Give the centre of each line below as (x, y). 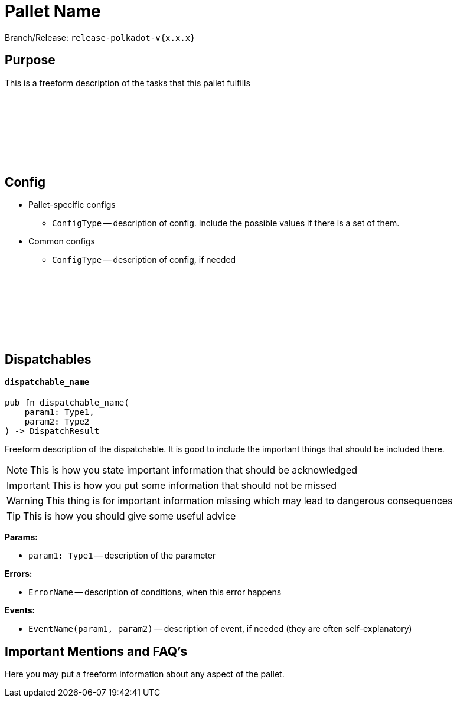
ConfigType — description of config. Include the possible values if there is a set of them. (226, 223)
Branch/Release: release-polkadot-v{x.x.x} (100, 37)
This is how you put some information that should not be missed (194, 486)
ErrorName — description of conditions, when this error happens (155, 592)
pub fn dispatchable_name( (67, 403)
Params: (21, 537)
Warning (25, 501)
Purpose (30, 60)
